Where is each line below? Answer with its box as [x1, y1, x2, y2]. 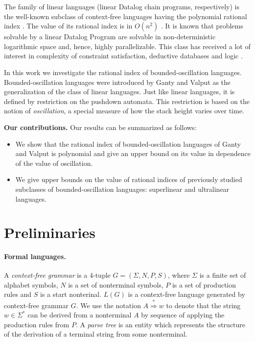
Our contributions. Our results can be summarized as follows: [4, 122, 197, 132]
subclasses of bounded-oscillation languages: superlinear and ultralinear [15, 184, 230, 194]
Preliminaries [4, 222, 95, 242]
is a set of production [172, 279, 236, 289]
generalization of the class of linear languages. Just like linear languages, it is [4, 86, 235, 97]
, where [168, 270, 190, 280]
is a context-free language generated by [128, 289, 245, 299]
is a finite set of [199, 270, 246, 280]
